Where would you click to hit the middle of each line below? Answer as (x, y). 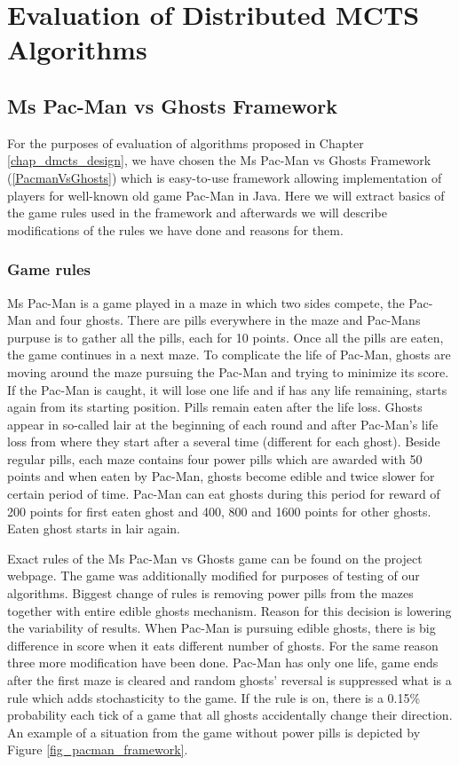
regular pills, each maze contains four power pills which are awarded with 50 (215, 458)
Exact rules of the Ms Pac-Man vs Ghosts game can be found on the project (215, 558)
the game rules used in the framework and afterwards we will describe (197, 213)
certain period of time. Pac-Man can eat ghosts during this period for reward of (224, 494)
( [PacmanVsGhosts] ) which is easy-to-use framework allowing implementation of (225, 177)
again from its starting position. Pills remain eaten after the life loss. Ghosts (215, 407)
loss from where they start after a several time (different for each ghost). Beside (224, 442)
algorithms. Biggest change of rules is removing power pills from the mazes (210, 593)
